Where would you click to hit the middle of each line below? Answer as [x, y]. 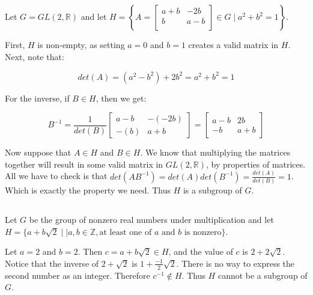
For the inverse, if [37, 98]
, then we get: [121, 98]
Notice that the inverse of [52, 263]
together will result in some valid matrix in [84, 164]
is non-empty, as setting [81, 45]
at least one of [126, 232]
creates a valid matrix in [233, 45]
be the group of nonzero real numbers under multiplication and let [151, 219]
